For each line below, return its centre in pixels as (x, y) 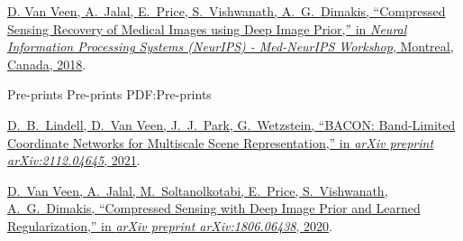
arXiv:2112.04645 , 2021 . (74, 160)
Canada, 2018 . (47, 64)
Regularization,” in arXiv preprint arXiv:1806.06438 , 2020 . (170, 225)
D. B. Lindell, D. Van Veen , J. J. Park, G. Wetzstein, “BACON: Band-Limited (231, 124)
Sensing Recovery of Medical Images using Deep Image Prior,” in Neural (207, 28)
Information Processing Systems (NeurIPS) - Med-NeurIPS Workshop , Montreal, (231, 46)
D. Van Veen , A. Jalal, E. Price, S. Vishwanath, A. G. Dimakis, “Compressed (227, 11)
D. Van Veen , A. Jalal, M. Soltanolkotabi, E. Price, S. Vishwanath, (198, 190)
